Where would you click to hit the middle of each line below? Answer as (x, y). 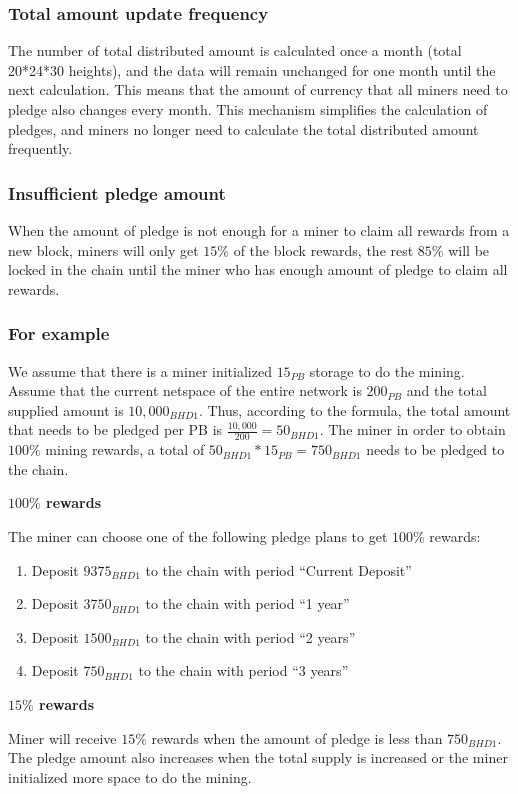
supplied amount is (66, 409)
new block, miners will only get (103, 249)
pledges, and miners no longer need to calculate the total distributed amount (243, 128)
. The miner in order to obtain (412, 429)
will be (469, 249)
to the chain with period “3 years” (243, 670)
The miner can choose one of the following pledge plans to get (198, 535)
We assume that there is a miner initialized (140, 370)
